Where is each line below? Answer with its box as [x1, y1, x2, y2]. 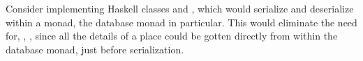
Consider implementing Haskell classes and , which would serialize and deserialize [6, 1, 354, 15]
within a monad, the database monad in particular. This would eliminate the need [6, 15, 357, 29]
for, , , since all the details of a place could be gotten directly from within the [6, 28, 338, 43]
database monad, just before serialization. [6, 42, 184, 56]
